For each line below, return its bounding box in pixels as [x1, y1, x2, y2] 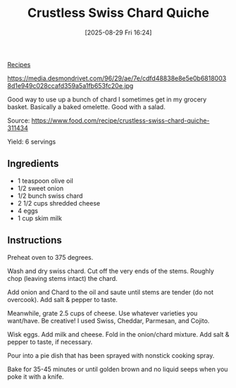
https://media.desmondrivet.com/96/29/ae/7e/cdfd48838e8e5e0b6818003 [7, 74, 227, 82]
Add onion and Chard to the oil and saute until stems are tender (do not [7, 287, 213, 296]
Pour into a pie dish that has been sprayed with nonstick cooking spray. [7, 351, 215, 360]
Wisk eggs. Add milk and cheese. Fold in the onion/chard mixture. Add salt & [7, 330, 230, 339]
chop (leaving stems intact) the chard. [7, 274, 118, 282]
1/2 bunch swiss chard [17, 192, 83, 200]
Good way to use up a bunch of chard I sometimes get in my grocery [7, 95, 207, 104]
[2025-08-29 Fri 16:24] [85, 28, 152, 37]
